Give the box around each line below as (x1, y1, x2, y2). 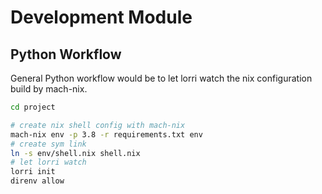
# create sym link (10, 139, 87, 149)
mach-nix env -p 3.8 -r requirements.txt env (10, 129, 203, 140)
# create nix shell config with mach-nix (10, 120, 186, 130)
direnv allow (10, 176, 65, 186)
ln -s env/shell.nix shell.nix (10, 148, 141, 158)
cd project (10, 102, 56, 112)
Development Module (10, 6, 193, 29)
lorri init (10, 167, 56, 177)
